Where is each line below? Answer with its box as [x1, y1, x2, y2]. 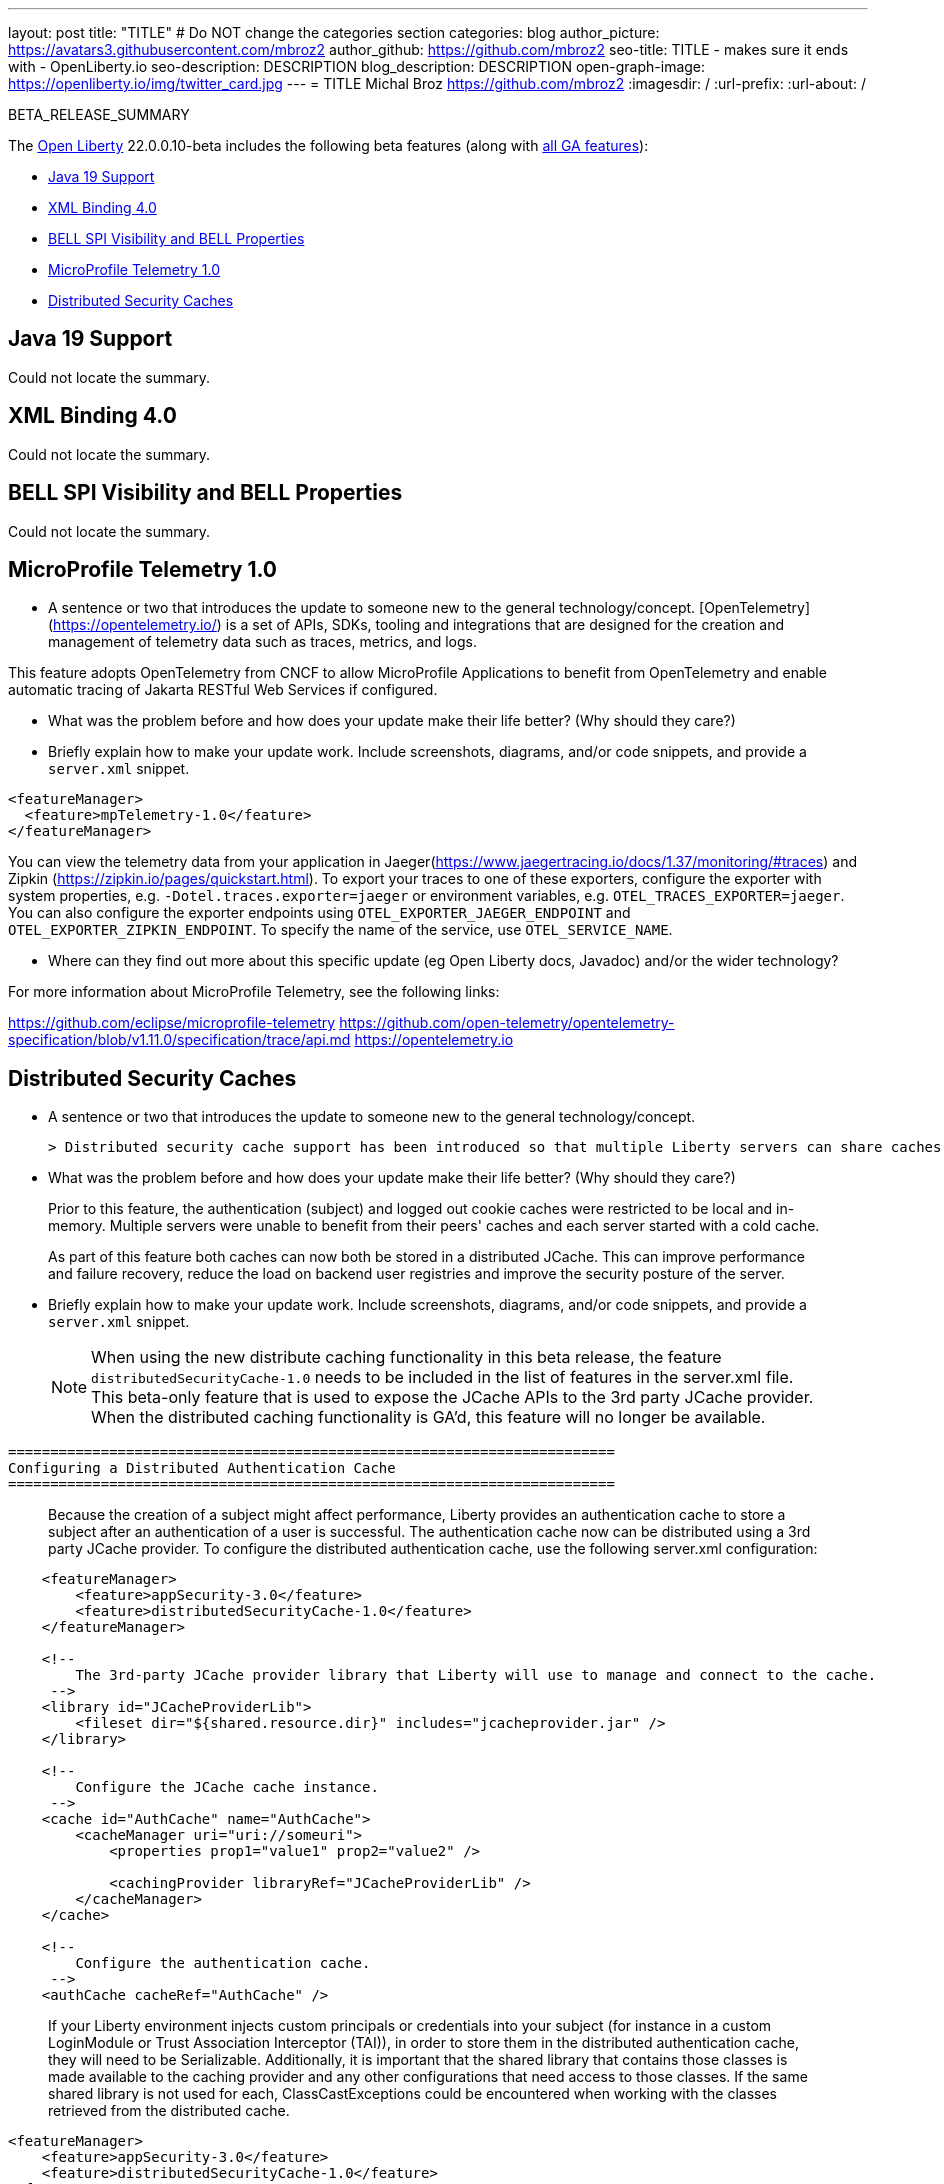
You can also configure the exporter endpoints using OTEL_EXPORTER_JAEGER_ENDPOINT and [8, 904, 631, 922]
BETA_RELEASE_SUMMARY [8, 106, 190, 123]
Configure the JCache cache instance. [75, 1779, 379, 1796]
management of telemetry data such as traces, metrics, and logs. [48, 633, 477, 651]
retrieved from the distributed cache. [48, 2102, 290, 2120]
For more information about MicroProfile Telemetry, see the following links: [8, 983, 500, 1001]
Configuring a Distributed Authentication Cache [8, 1460, 396, 1477]
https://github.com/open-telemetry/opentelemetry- [339, 1014, 675, 1032]
